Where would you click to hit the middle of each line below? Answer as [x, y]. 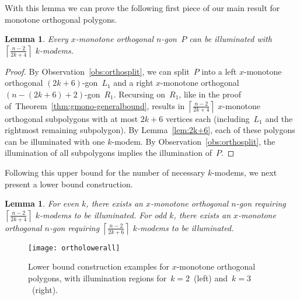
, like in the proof [210, 94]
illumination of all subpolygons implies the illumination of [108, 153]
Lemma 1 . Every [36, 39]
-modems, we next [245, 172]
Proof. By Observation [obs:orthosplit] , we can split [97, 71]
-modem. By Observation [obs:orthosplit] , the [193, 141]
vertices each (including [207, 118]
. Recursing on [139, 94]
